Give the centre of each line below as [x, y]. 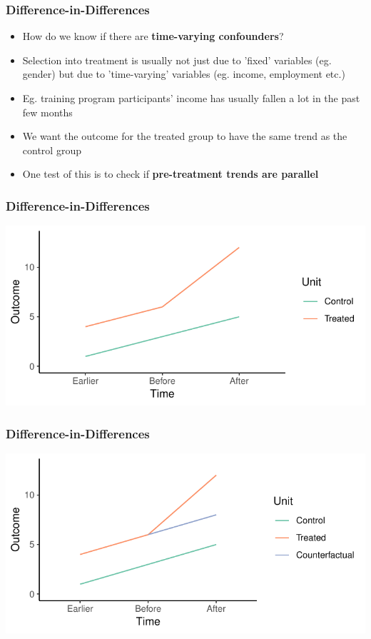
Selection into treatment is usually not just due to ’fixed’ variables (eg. [177, 60]
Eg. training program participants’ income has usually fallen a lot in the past [191, 98]
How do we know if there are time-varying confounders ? [153, 36]
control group [52, 150]
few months [47, 112]
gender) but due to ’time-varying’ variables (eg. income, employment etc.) [184, 74]
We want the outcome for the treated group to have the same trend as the [185, 136]
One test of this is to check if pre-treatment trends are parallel [171, 174]
